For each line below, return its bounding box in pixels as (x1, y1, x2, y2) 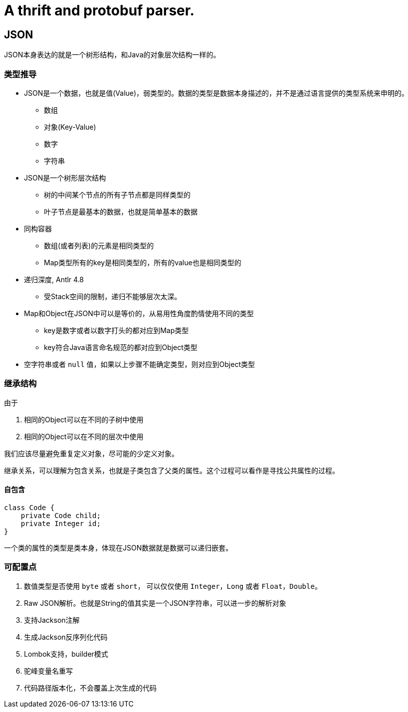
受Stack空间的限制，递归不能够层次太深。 (44, 292, 182, 301)
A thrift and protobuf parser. (4, 2, 195, 19)
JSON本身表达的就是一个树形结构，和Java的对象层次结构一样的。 (4, 50, 220, 59)
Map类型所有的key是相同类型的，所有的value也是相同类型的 (44, 258, 241, 267)
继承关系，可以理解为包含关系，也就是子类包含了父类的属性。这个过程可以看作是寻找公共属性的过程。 (4, 466, 339, 475)
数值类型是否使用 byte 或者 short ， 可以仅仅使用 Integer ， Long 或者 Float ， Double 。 (24, 581, 322, 590)
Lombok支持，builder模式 (24, 649, 108, 658)
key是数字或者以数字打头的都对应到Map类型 (44, 326, 189, 335)
